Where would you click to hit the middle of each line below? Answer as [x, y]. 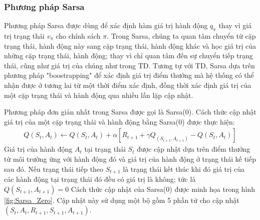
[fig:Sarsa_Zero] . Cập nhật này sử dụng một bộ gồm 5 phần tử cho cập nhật [122, 200]
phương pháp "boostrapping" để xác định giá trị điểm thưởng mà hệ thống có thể [129, 75]
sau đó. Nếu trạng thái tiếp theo [54, 169]
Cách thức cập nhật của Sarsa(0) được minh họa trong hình [163, 189]
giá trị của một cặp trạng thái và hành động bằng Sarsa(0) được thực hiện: [119, 121]
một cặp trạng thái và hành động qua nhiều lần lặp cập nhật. [99, 95]
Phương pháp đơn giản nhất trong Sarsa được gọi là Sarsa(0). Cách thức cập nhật [130, 112]
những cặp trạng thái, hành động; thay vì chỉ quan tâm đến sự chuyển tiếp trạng [128, 56]
